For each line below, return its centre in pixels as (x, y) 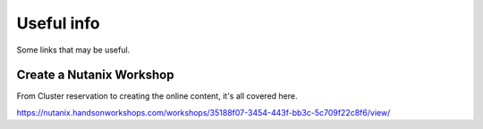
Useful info (58, 23)
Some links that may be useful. (73, 50)
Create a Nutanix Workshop (95, 75)
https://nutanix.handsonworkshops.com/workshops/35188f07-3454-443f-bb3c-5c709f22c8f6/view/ (203, 112)
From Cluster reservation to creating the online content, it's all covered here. (157, 96)
